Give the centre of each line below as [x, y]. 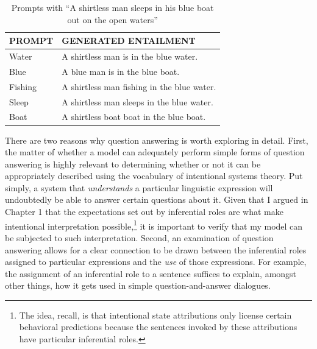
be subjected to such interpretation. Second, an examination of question [139, 237]
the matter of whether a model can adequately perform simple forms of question [155, 152]
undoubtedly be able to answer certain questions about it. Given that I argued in [157, 199]
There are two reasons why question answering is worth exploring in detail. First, [157, 140]
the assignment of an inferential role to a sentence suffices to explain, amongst [151, 273]
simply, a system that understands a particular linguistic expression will [139, 187]
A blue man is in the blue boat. [121, 71]
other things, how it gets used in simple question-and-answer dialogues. [138, 285]
